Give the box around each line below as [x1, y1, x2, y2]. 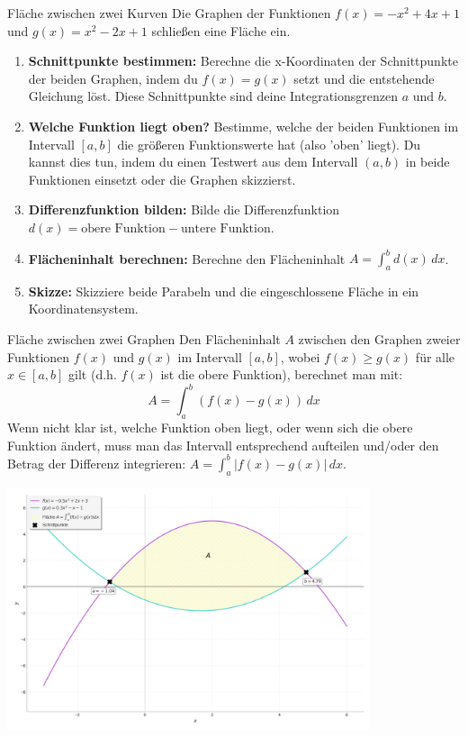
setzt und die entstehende [293, 68, 435, 87]
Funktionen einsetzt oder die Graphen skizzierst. [28, 169, 296, 188]
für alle [415, 347, 455, 366]
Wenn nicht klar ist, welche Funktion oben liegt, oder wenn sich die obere [7, 418, 413, 437]
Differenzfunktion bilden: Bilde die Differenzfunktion [28, 200, 340, 219]
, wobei [280, 347, 320, 366]
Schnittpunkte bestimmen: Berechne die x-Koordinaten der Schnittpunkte [28, 51, 458, 70]
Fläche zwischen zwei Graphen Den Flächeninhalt [7, 330, 281, 349]
